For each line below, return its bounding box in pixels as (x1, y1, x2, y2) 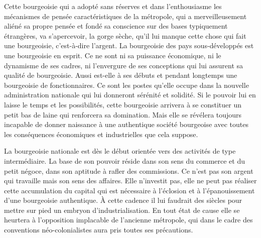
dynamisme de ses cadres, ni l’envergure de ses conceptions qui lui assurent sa (4, 60, 243, 70)
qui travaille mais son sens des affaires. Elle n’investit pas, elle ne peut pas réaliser (4, 175, 257, 186)
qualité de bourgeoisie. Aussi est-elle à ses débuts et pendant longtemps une (4, 70, 237, 80)
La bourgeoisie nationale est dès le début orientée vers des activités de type (4, 146, 236, 156)
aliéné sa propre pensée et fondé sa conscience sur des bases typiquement (4, 21, 228, 31)
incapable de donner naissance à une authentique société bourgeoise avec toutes (4, 119, 248, 130)
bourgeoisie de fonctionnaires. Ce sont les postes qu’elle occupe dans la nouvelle (4, 79, 249, 90)
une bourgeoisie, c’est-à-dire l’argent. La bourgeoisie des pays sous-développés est (4, 40, 254, 51)
